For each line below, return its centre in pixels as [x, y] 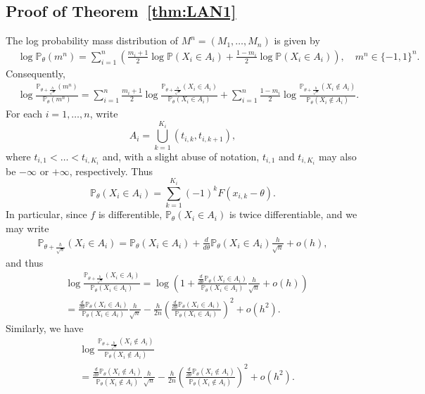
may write [27, 228]
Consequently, [36, 73]
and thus [25, 262]
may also [337, 156]
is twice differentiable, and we [293, 214]
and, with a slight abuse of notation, [181, 156]
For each [24, 114]
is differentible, [130, 214]
